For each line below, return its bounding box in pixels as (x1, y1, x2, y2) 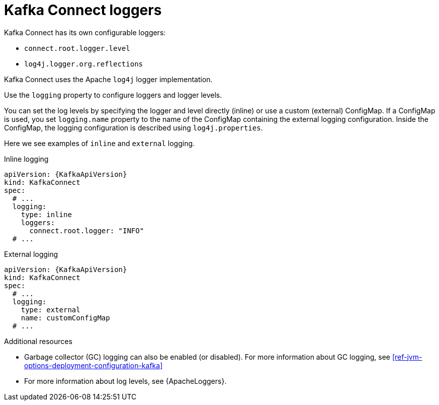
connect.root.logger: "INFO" (29, 226, 144, 235)
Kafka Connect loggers (4, 2, 162, 19)
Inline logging (4, 154, 49, 163)
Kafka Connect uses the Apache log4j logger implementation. (4, 75, 213, 84)
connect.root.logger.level (24, 44, 130, 52)
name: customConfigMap (21, 313, 110, 322)
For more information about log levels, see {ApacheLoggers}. (24, 376, 227, 385)
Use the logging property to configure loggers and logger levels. (4, 90, 222, 99)
